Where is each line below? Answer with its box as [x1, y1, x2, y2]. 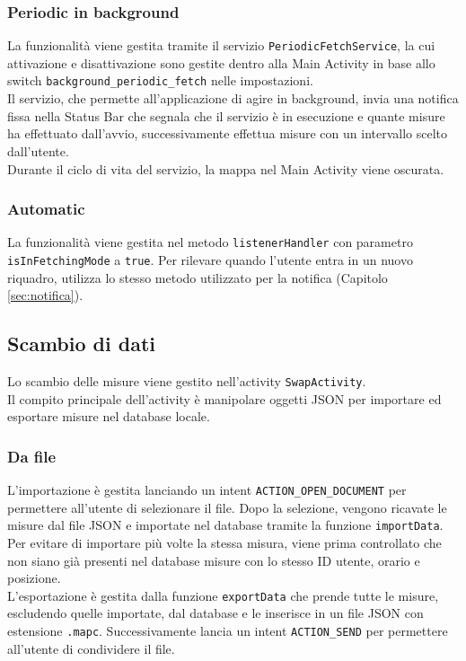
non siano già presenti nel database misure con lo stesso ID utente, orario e [7, 551, 420, 569]
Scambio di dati [7, 330, 155, 357]
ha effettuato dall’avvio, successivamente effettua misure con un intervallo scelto [7, 124, 448, 143]
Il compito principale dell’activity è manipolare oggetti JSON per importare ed [7, 389, 442, 408]
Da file [7, 445, 57, 467]
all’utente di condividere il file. [7, 639, 175, 657]
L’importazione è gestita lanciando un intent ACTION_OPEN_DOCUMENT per [7, 480, 407, 499]
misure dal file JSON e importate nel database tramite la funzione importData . [7, 516, 444, 534]
